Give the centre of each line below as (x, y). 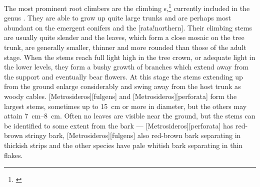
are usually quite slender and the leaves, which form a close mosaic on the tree (124, 37)
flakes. (13, 155)
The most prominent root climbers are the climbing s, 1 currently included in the (127, 7)
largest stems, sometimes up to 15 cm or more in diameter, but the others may (125, 106)
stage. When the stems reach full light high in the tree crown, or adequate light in (130, 57)
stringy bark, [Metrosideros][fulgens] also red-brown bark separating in (133, 135)
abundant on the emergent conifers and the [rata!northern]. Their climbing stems (128, 27)
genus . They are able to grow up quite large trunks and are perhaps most (117, 18)
